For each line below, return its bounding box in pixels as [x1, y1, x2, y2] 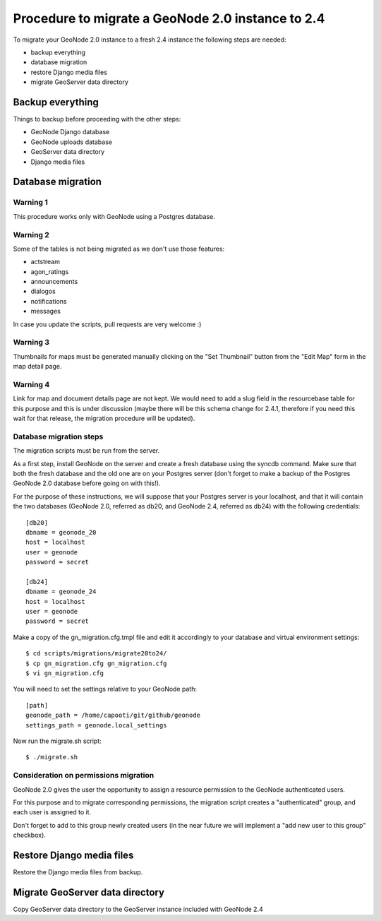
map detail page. [13, 362, 62, 371]
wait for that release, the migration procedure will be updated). [13, 414, 195, 423]
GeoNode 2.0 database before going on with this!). [13, 479, 161, 487]
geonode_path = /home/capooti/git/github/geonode [25, 711, 201, 720]
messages [30, 307, 61, 316]
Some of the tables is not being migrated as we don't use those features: [13, 244, 225, 253]
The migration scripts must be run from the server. [13, 446, 160, 455]
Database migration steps [13, 432, 104, 441]
